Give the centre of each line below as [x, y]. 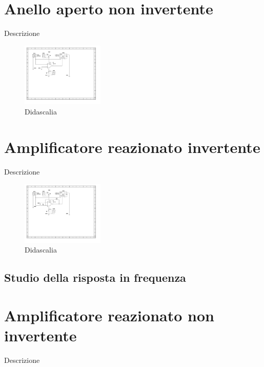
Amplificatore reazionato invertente [132, 147]
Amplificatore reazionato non [109, 315]
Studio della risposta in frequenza [95, 277]
